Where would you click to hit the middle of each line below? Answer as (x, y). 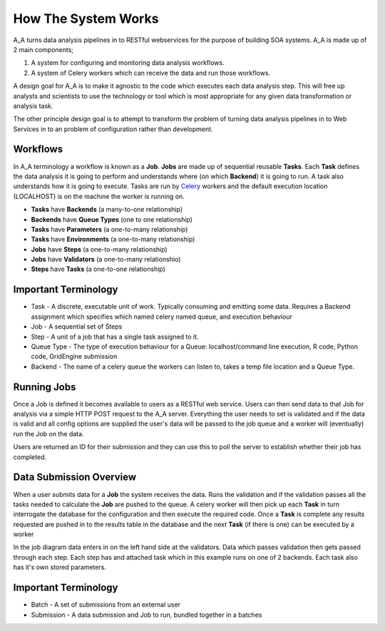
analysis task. (33, 106)
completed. (30, 457)
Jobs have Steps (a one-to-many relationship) (99, 249)
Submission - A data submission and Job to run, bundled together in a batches (147, 615)
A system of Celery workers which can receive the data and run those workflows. (151, 73)
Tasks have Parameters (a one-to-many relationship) (109, 229)
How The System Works (86, 19)
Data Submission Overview (75, 477)
